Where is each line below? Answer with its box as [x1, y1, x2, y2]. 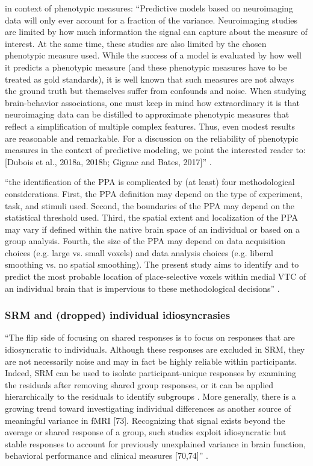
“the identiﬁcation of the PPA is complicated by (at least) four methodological [5, 175, 295, 188]
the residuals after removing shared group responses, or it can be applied [5, 378, 274, 391]
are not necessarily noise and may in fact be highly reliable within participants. [5, 354, 297, 367]
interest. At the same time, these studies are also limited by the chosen [5, 37, 267, 49]
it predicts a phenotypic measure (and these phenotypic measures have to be [5, 60, 287, 73]
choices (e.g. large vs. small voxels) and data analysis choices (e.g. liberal [5, 246, 273, 259]
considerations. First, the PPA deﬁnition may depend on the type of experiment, [5, 187, 303, 200]
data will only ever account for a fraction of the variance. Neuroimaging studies [5, 13, 298, 26]
